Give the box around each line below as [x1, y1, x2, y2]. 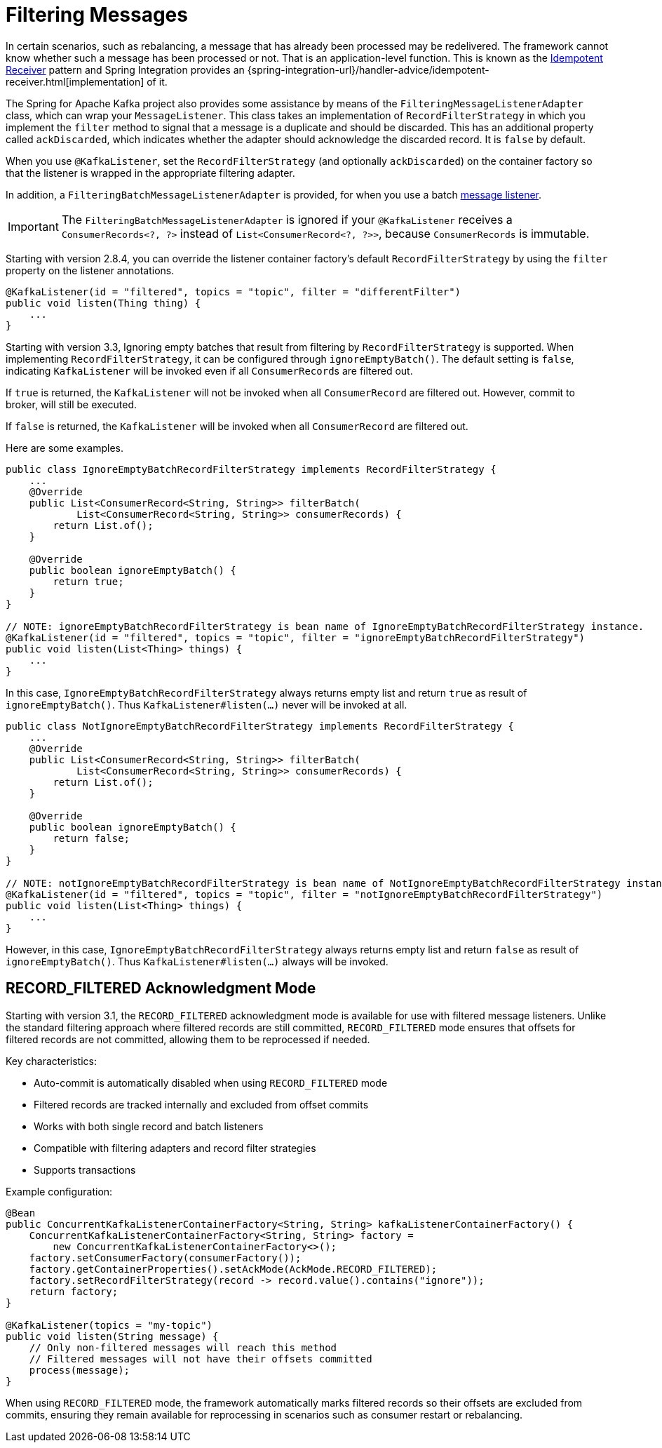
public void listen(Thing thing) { [6, 297, 201, 309]
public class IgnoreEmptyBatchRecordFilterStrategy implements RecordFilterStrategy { [6, 463, 496, 475]
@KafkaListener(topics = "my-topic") [6, 1319, 213, 1331]
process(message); [29, 1364, 130, 1376]
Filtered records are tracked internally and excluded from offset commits [34, 1098, 369, 1111]
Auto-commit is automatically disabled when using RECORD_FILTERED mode [34, 1076, 388, 1089]
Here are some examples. [6, 441, 124, 454]
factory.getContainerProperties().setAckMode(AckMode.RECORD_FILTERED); [29, 1263, 438, 1275]
